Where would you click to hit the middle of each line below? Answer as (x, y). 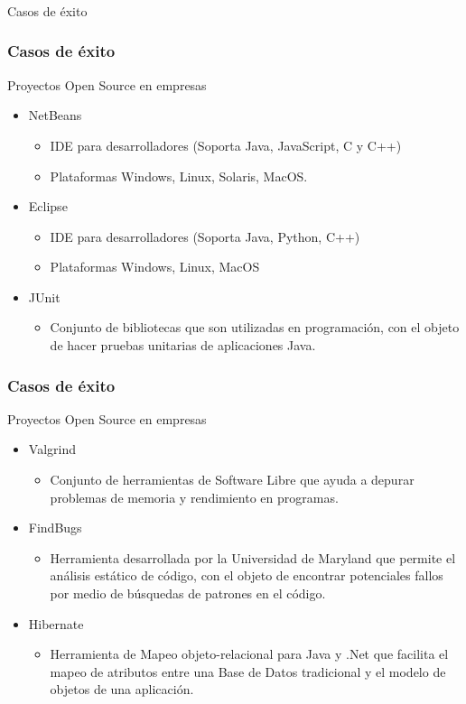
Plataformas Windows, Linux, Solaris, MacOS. (179, 176)
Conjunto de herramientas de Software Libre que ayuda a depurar (232, 480)
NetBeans (55, 115)
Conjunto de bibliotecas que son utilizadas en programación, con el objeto (255, 327)
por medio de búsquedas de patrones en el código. (188, 593)
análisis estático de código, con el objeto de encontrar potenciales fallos (247, 575)
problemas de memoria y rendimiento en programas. (194, 497)
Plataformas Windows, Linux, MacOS (155, 267)
